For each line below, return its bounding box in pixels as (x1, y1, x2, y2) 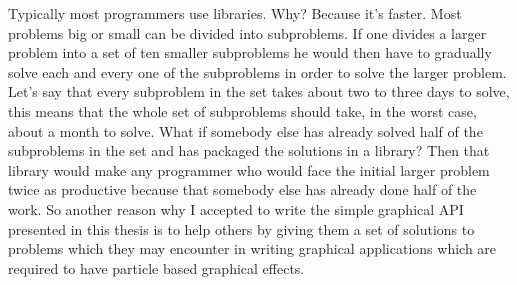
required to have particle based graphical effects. (8, 257, 305, 278)
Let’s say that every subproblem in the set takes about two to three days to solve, (8, 81, 510, 102)
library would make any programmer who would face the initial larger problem (8, 159, 490, 180)
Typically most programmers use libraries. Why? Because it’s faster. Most (8, 3, 462, 23)
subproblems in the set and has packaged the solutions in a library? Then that (8, 140, 490, 161)
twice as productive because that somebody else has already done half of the (8, 179, 477, 200)
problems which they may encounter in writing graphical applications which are (8, 238, 497, 259)
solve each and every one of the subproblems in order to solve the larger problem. (8, 61, 507, 82)
